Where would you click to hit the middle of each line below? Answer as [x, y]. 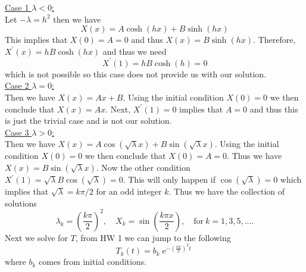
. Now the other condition [143, 168]
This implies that [36, 40]
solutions [21, 203]
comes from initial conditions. [93, 262]
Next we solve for [36, 237]
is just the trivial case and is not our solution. [88, 121]
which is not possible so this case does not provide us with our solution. [136, 74]
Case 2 [17, 85]
